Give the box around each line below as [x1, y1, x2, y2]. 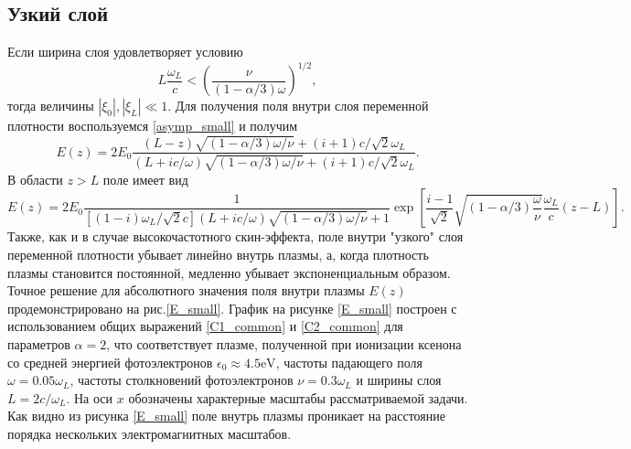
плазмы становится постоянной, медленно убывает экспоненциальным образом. [7, 262, 451, 282]
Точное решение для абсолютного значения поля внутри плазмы [7, 281, 365, 300]
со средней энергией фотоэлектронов [7, 352, 213, 371]
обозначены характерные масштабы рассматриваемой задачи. [128, 388, 468, 407]
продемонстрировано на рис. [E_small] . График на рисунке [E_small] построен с [7, 298, 457, 317]
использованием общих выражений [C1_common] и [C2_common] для [7, 316, 403, 336]
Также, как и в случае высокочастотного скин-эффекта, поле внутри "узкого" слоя [7, 227, 464, 246]
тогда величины [7, 96, 94, 115]
